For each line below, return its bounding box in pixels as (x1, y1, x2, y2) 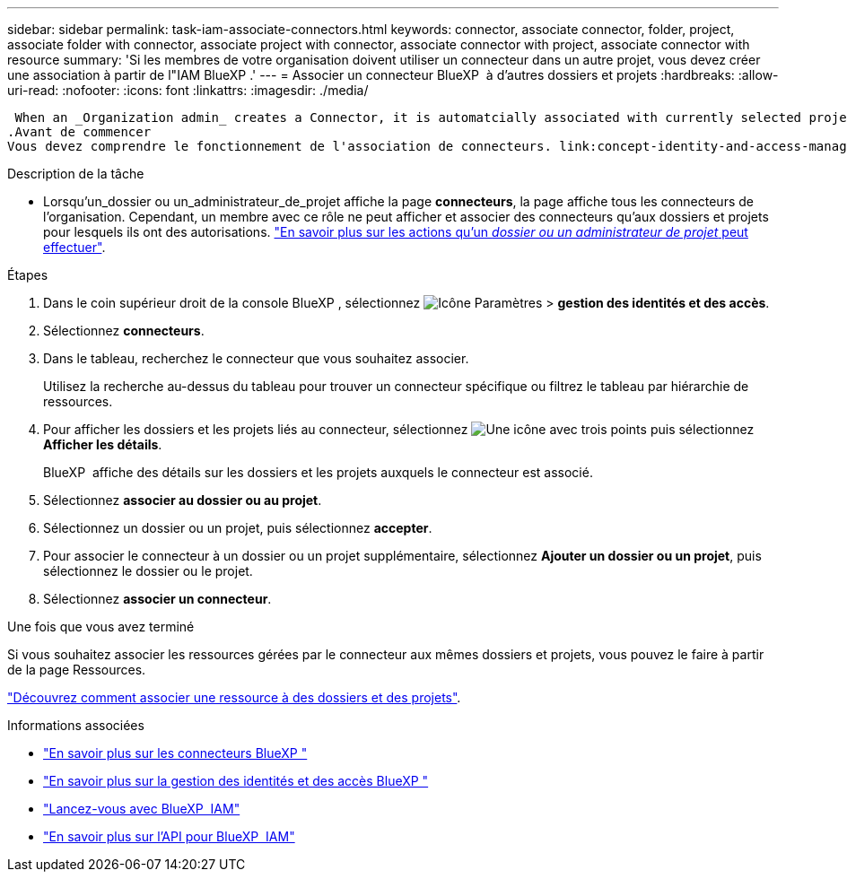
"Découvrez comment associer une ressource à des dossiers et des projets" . (7, 690, 461, 705)
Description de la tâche (7, 166, 144, 181)
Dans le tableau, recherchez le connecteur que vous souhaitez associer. (43, 351, 469, 366)
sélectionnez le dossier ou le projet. (43, 563, 253, 579)
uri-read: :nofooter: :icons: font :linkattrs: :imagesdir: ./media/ (7, 83, 369, 98)
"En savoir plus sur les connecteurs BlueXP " (43, 745, 308, 761)
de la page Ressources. (7, 662, 146, 677)
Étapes (7, 267, 48, 283)
